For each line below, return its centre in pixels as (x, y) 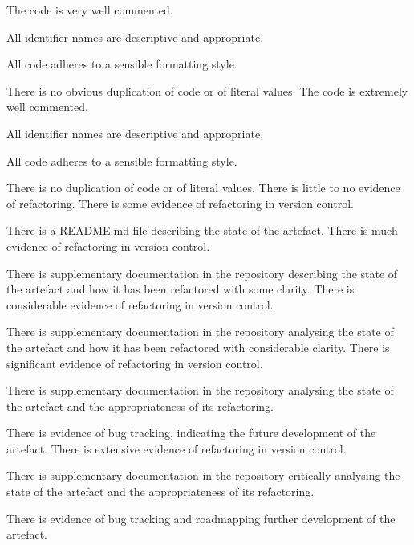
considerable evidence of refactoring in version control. (140, 304)
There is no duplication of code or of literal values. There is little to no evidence (203, 188)
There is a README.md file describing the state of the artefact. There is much (202, 230)
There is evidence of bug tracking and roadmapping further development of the (201, 518)
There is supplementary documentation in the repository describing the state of (202, 273)
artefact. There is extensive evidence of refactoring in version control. (177, 448)
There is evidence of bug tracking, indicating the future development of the (191, 433)
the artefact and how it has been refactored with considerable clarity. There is (198, 347)
